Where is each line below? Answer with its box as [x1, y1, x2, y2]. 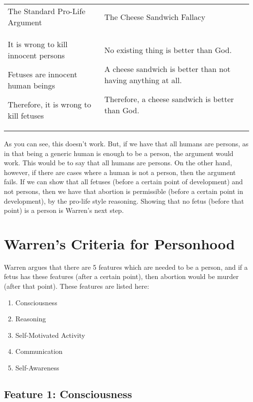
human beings [8, 80, 55, 91]
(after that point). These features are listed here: [4, 281, 149, 291]
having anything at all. [104, 74, 182, 86]
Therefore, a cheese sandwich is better [104, 93, 234, 105]
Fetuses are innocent [8, 69, 77, 80]
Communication [15, 346, 63, 356]
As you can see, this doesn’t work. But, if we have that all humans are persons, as [4, 139, 249, 148]
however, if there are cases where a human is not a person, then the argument [4, 167, 236, 177]
